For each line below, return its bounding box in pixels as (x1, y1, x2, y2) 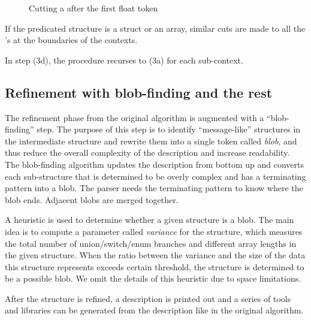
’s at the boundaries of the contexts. (5, 34, 138, 46)
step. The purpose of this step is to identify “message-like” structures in (37, 123, 301, 135)
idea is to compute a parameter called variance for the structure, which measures (5, 225, 303, 237)
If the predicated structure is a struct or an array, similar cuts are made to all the (5, 22, 306, 34)
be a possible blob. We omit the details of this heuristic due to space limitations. (5, 272, 301, 285)
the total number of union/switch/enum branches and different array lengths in (5, 237, 297, 249)
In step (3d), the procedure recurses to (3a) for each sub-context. (5, 53, 243, 66)
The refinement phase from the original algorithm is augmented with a (5, 111, 264, 123)
